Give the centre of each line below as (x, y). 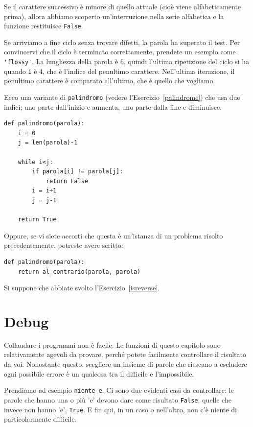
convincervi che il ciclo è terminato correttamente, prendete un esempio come (120, 52)
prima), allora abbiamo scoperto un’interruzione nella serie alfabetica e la (114, 16)
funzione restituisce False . (44, 26)
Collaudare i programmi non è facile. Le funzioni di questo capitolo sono (112, 344)
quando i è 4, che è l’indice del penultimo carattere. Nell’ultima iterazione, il (119, 71)
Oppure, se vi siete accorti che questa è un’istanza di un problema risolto (114, 235)
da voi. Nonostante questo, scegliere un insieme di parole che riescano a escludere (126, 364)
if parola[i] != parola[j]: (78, 172)
